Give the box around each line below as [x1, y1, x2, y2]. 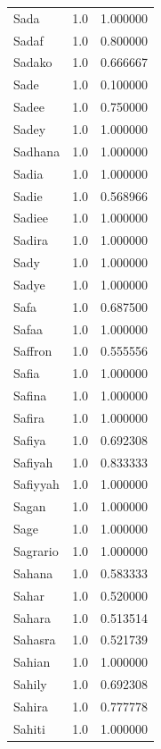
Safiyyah [13, 475, 60, 493]
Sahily [13, 675, 47, 694]
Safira [13, 408, 45, 426]
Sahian [13, 652, 51, 671]
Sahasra [13, 630, 56, 649]
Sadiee [13, 208, 48, 227]
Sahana [13, 563, 53, 582]
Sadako [13, 53, 52, 72]
